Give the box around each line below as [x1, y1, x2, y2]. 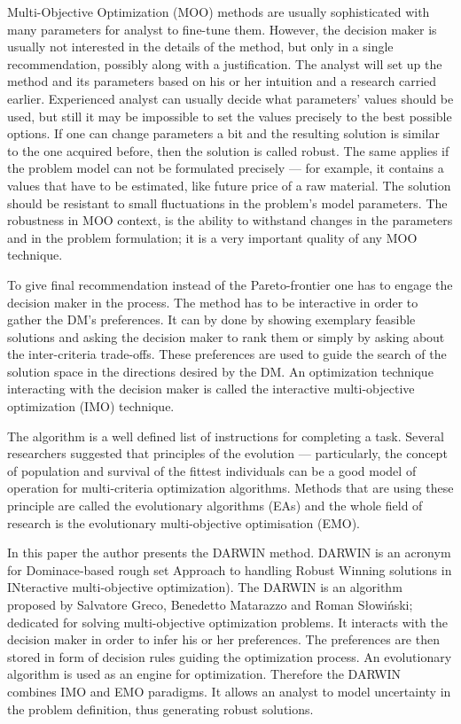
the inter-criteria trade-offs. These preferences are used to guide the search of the [7, 345, 447, 363]
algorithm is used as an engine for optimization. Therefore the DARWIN [7, 665, 402, 683]
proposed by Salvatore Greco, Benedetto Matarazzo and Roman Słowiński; [7, 596, 413, 613]
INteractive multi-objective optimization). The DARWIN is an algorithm [7, 578, 402, 596]
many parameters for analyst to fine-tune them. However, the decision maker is [7, 19, 437, 38]
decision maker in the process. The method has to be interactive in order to [7, 292, 418, 311]
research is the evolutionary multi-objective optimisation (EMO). [7, 513, 361, 532]
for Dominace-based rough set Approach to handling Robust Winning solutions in [7, 560, 452, 579]
